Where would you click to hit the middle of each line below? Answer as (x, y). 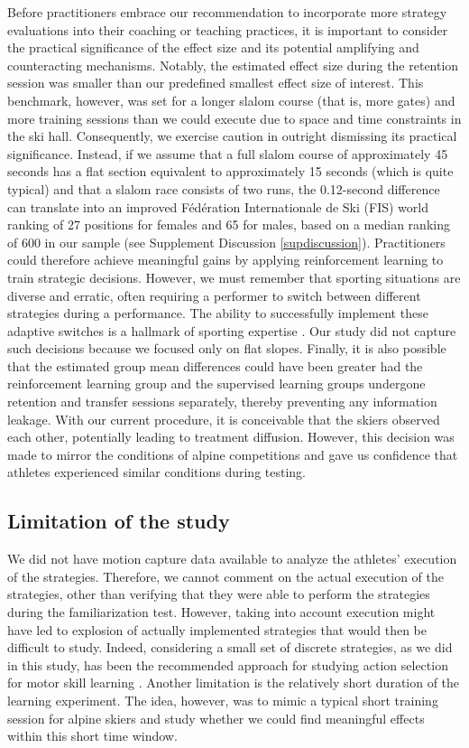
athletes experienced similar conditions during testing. (157, 472)
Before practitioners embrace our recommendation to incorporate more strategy (227, 12)
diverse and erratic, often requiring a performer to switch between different (214, 295)
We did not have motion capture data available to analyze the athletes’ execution (232, 559)
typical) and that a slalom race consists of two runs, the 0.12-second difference (224, 188)
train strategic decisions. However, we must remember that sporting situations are (234, 277)
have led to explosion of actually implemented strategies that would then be (217, 629)
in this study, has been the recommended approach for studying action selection (228, 664)
